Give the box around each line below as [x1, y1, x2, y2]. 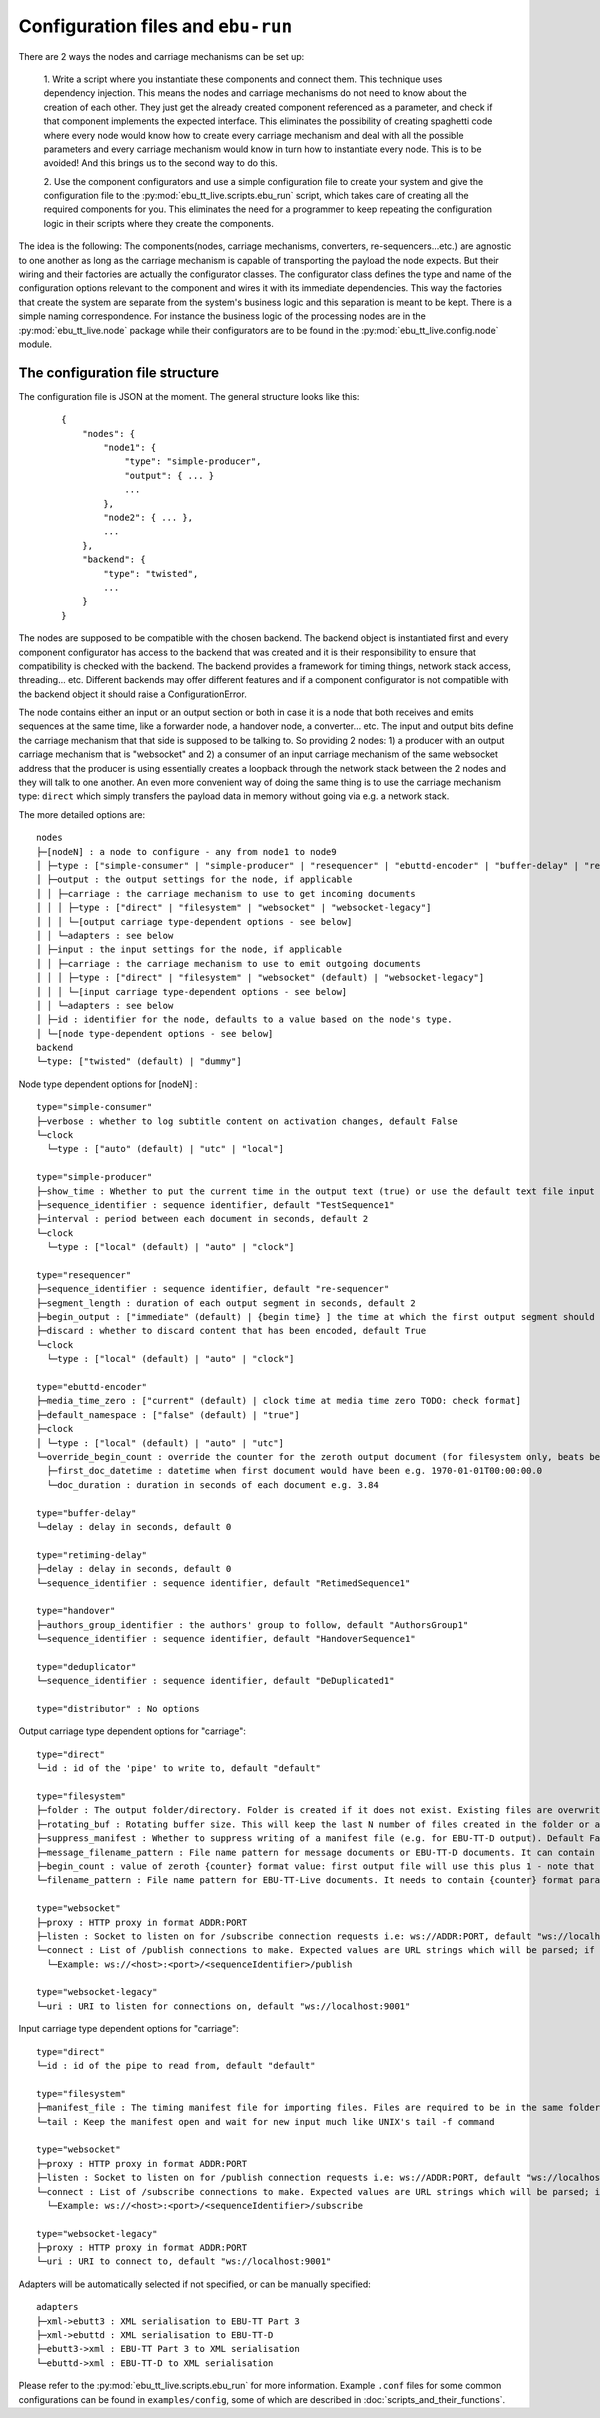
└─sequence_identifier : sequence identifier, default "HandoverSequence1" [36, 1633, 416, 1645]
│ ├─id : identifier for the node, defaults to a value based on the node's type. [36, 1014, 453, 1025]
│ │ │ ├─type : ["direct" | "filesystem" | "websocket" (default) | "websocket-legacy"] [36, 972, 485, 984]
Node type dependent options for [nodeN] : [18, 1078, 198, 1090]
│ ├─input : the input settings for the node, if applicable [36, 944, 342, 955]
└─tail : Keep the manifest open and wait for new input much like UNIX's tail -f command [36, 2116, 495, 2127]
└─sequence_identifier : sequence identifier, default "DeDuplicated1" [36, 1675, 395, 1687]
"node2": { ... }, [103, 512, 194, 523]
